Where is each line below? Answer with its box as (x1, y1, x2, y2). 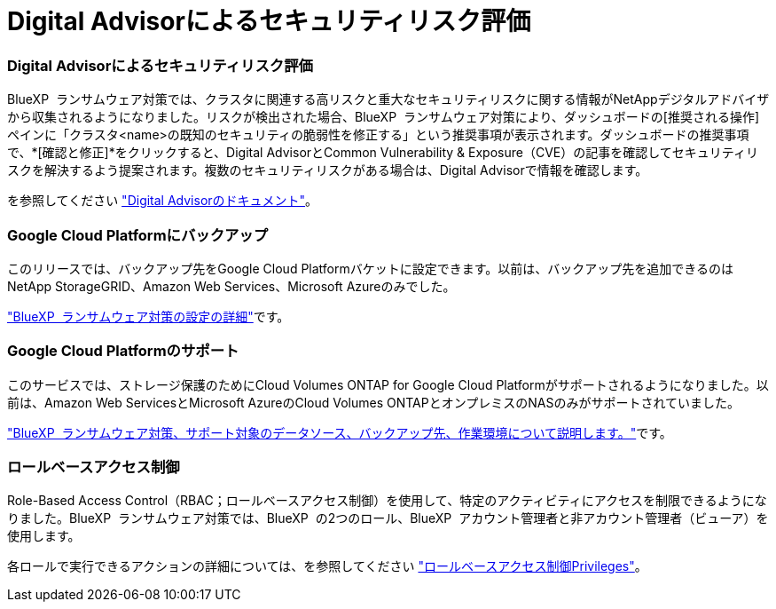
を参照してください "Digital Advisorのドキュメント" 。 (7, 193, 318, 209)
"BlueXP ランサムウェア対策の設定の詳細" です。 (7, 308, 290, 324)
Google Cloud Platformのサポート (7, 342, 239, 360)
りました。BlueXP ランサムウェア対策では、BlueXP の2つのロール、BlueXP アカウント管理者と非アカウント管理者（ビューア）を (7, 510, 769, 526)
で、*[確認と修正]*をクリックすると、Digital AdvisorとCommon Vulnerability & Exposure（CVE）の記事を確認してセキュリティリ (7, 145, 758, 161)
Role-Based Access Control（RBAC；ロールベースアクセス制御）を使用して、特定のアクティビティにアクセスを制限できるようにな (7, 493, 767, 509)
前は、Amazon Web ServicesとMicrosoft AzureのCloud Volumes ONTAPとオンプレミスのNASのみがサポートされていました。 (7, 394, 741, 410)
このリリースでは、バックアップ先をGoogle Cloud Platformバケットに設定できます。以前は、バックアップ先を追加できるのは (7, 260, 734, 276)
